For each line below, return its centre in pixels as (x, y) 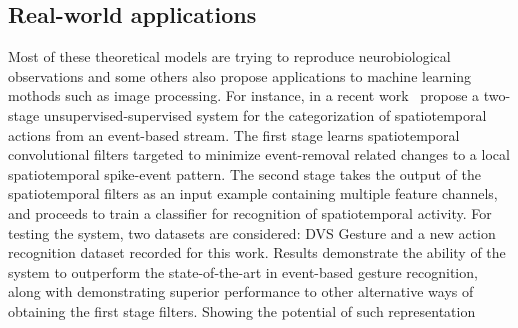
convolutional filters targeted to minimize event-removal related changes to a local (259, 154)
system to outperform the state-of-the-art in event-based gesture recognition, (243, 271)
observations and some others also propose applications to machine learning (240, 75)
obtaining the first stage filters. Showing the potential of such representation (242, 310)
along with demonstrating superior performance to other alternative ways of (241, 291)
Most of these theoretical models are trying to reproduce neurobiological (229, 56)
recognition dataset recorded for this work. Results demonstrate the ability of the (257, 252)
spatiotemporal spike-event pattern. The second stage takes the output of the (244, 173)
